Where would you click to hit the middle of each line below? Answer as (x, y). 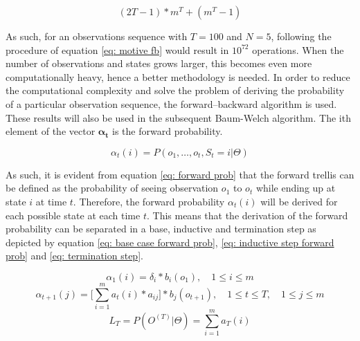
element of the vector (51, 131)
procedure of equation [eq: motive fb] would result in (117, 49)
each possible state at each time (73, 215)
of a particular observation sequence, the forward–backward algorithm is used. (171, 103)
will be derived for (299, 201)
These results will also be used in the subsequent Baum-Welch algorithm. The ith (178, 117)
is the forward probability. (168, 131)
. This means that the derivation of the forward (247, 215)
